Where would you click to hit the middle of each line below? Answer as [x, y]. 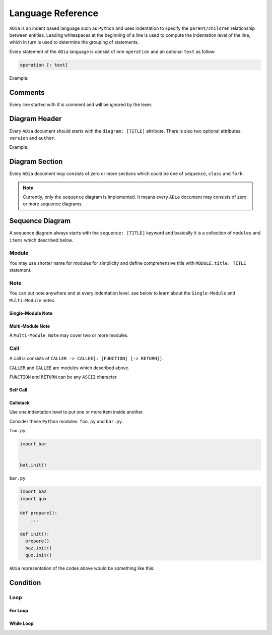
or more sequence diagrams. [53, 204]
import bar [33, 444]
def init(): [35, 534]
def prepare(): [39, 513]
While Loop [21, 623]
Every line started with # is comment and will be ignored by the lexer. [81, 104]
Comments [27, 93]
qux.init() [39, 555]
